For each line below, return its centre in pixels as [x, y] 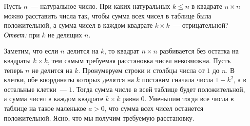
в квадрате [207, 6]
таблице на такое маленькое [45, 108]
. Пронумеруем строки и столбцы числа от [141, 70]
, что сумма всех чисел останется [154, 108]
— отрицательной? [201, 25]
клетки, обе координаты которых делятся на [69, 80]
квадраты [17, 60]
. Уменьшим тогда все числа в [189, 99]
